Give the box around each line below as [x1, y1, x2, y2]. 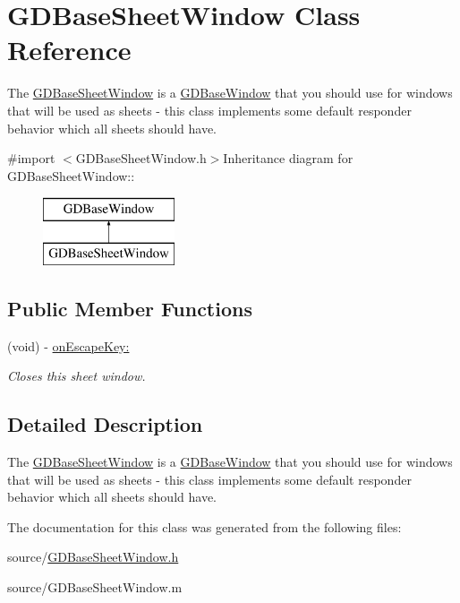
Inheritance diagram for [223, 149, 354, 168]
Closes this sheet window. [7, 366, 146, 385]
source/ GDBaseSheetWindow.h [7, 547, 179, 566]
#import [7, 149, 55, 168]
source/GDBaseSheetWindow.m [7, 578, 183, 597]
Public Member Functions [7, 294, 252, 322]
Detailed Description [7, 410, 203, 438]
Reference [7, 31, 132, 68]
